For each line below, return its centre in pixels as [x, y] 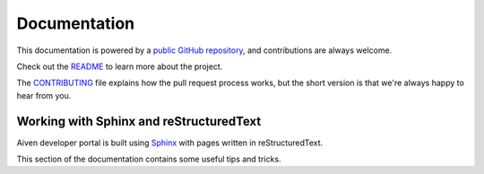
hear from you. [44, 95]
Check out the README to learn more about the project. [120, 66]
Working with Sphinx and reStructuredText [139, 121]
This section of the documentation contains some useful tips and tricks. [149, 159]
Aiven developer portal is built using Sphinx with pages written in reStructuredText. [170, 143]
